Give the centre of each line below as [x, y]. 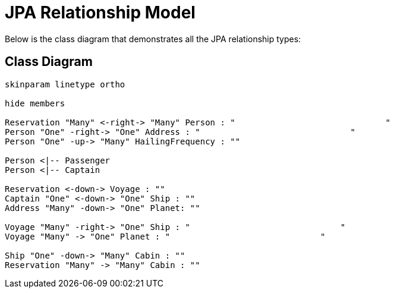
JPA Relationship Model [100, 12]
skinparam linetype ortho [65, 84]
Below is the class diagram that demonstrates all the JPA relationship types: [153, 39]
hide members [35, 103]
